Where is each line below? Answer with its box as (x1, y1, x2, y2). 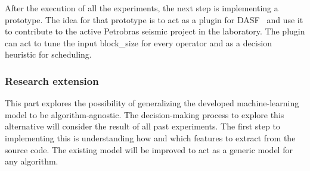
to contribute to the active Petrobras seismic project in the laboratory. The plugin (5, 25, 305, 37)
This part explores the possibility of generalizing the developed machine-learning (5, 97, 299, 109)
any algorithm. (5, 155, 58, 167)
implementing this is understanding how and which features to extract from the (5, 131, 296, 144)
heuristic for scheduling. (5, 48, 92, 61)
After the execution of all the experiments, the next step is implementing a (5, 2, 278, 14)
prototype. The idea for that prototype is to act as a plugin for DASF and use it (5, 13, 303, 26)
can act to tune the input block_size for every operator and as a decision (5, 36, 272, 49)
